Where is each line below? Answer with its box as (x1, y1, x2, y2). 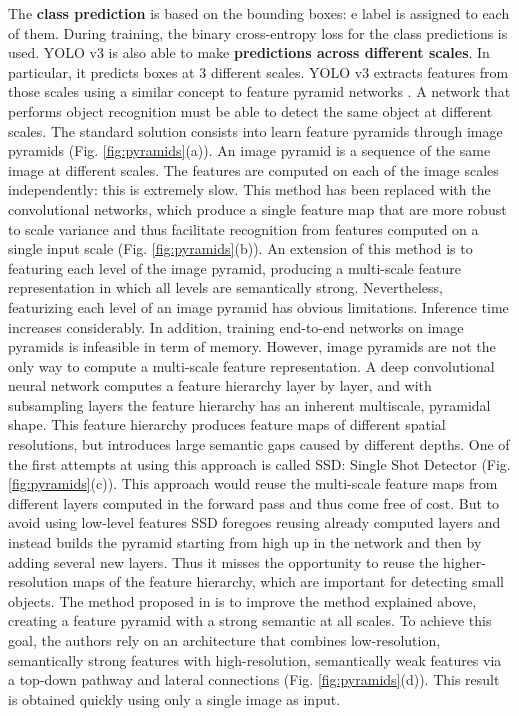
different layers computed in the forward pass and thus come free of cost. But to (8, 492, 500, 513)
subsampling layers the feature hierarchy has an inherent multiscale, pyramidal (8, 394, 491, 415)
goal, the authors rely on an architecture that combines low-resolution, (8, 630, 441, 650)
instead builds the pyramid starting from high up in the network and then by (8, 532, 482, 553)
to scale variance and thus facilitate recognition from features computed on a (8, 218, 479, 239)
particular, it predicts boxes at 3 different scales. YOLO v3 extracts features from (8, 61, 509, 82)
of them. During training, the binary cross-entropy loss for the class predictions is (8, 22, 508, 43)
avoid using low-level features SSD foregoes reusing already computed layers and (8, 512, 501, 533)
